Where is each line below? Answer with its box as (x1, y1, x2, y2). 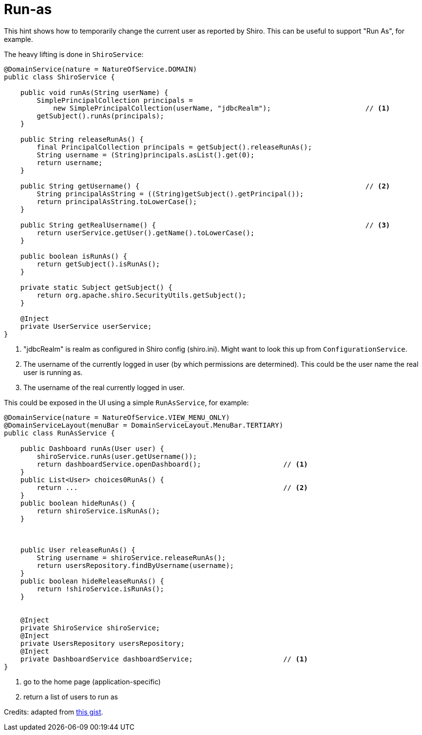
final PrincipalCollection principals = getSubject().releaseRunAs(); (37, 143, 312, 151)
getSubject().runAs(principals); (37, 112, 164, 120)
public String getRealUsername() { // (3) (20, 221, 390, 229)
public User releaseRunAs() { (20, 546, 135, 554)
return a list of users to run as (23, 692, 118, 701)
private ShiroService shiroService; (20, 623, 160, 632)
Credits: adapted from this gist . (4, 707, 103, 716)
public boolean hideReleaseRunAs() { (20, 577, 164, 585)
